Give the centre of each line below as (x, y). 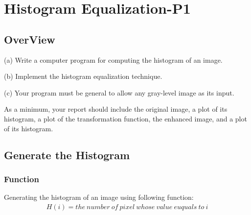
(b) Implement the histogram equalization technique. (83, 76)
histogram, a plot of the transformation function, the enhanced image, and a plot (125, 118)
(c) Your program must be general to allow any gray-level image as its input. (119, 92)
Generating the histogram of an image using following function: (99, 197)
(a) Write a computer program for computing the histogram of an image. (113, 60)
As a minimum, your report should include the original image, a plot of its (116, 109)
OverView (30, 39)
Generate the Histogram (67, 155)
